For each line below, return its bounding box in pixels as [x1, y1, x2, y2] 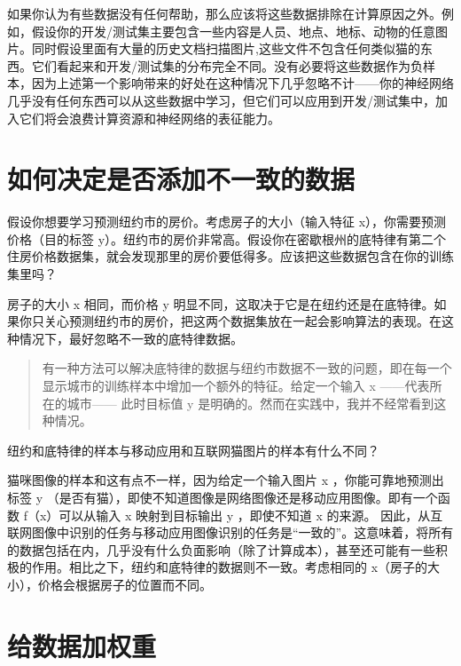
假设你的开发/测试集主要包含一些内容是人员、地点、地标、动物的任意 [31, 21, 435, 40]
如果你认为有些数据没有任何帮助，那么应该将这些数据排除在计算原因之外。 [7, 4, 441, 22]
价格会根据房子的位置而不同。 [37, 575, 212, 593]
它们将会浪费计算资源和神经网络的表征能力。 [19, 108, 280, 127]
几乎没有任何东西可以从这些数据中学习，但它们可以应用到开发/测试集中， [7, 91, 435, 109]
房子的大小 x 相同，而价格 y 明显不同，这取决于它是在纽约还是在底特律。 [7, 294, 434, 313]
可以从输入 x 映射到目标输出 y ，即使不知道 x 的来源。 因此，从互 [59, 505, 443, 524]
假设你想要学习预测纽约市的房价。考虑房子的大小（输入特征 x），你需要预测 [7, 212, 447, 231]
